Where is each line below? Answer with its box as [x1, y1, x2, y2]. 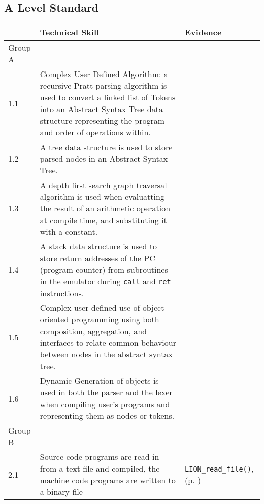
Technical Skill [40, 26, 100, 39]
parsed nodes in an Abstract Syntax [40, 153, 168, 165]
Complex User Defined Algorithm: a [40, 68, 168, 80]
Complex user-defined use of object [40, 302, 164, 314]
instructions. [40, 287, 84, 299]
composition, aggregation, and [40, 325, 147, 337]
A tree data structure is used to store [40, 141, 173, 153]
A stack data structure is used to [40, 240, 157, 253]
